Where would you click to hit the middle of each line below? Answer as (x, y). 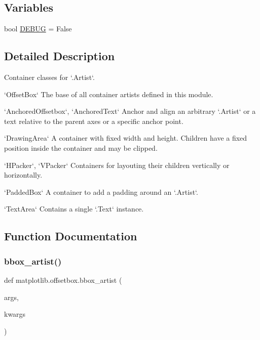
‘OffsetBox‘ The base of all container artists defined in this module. (109, 94)
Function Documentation (71, 236)
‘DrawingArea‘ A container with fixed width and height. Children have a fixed (126, 138)
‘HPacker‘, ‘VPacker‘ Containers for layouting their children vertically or (117, 165)
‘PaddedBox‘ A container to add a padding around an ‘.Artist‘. (101, 192)
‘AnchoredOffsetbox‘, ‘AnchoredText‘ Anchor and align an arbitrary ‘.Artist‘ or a (130, 111)
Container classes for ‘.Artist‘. (49, 77)
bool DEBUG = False (38, 29)
